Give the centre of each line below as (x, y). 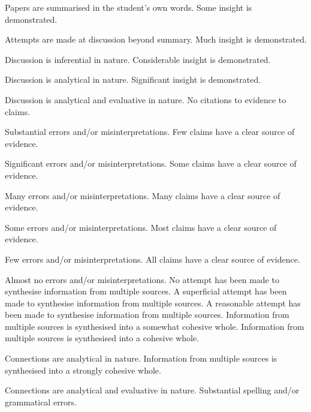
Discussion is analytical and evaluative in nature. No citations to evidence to (146, 99)
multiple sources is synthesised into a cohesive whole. (102, 338)
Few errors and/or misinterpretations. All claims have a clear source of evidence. (153, 259)
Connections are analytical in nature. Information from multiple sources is (141, 358)
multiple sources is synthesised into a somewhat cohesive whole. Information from (155, 326)
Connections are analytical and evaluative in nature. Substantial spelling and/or (152, 390)
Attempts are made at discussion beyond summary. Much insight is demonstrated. (156, 39)
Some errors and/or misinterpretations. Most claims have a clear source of (141, 227)
